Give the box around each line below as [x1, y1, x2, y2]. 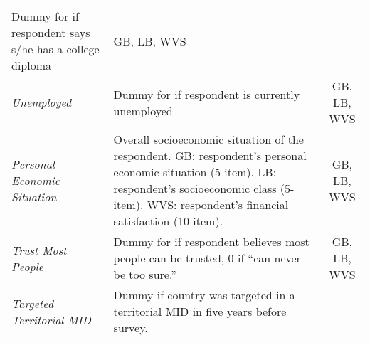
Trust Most [11, 241, 67, 258]
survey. [113, 319, 148, 336]
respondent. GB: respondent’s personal [113, 147, 307, 164]
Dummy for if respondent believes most [113, 233, 310, 250]
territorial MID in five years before [113, 303, 287, 319]
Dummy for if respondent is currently [113, 85, 300, 102]
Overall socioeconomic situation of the [113, 131, 304, 147]
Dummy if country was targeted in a [113, 287, 295, 303]
